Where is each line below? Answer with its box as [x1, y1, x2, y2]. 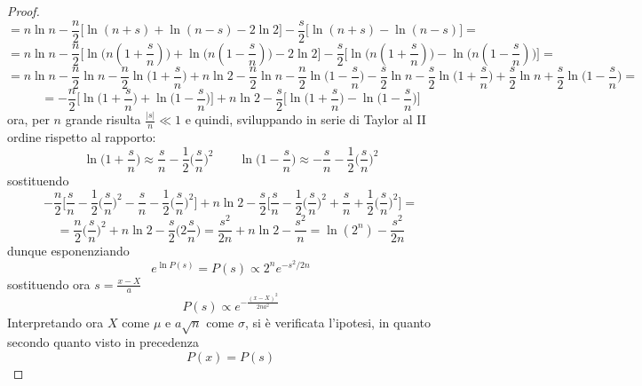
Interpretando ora [7, 312, 104, 331]
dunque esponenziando [7, 241, 130, 260]
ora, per [7, 110, 50, 129]
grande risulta [65, 110, 141, 129]
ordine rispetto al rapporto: [7, 127, 156, 146]
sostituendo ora [7, 274, 91, 293]
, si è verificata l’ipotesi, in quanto [244, 312, 431, 331]
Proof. [7, 2, 40, 20]
